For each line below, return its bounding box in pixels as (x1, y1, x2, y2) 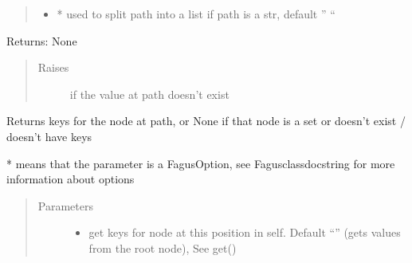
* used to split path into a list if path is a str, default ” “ (57, 6, 335, 22)
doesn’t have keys (6, 128, 92, 144)
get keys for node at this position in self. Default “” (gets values (88, 224, 401, 241)
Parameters (37, 197, 93, 214)
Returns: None (6, 32, 77, 49)
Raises (37, 59, 69, 76)
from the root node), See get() (88, 239, 237, 256)
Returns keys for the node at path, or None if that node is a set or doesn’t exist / (6, 112, 406, 129)
